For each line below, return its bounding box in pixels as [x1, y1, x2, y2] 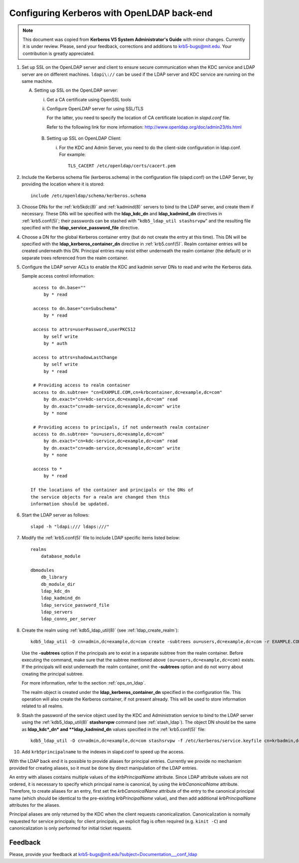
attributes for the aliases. [9, 802, 61, 808]
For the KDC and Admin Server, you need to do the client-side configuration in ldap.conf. [59, 145, 241, 151]
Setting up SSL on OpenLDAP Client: [46, 135, 122, 142]
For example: [59, 152, 86, 158]
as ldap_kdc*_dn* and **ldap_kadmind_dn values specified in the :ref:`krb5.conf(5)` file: [21, 726, 206, 732]
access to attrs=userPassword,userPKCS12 [33, 327, 136, 333]
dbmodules [30, 567, 54, 573]
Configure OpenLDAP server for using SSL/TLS [46, 106, 144, 112]
